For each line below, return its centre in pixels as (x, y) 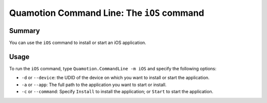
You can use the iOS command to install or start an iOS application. (78, 43)
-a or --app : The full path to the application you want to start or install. (94, 85)
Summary (24, 30)
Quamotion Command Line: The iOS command (107, 13)
